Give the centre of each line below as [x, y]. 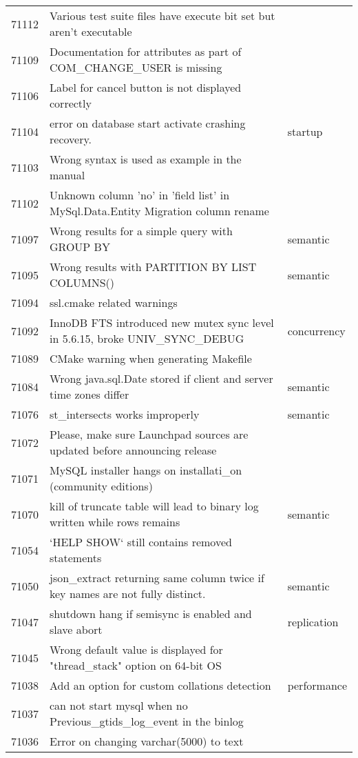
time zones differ [89, 394]
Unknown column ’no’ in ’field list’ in [140, 195]
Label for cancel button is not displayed [146, 87]
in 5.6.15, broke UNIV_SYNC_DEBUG [147, 338]
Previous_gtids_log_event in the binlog [147, 721]
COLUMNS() [82, 282]
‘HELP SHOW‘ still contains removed [141, 542]
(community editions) [101, 486]
